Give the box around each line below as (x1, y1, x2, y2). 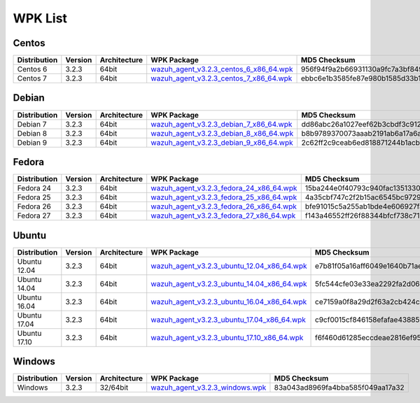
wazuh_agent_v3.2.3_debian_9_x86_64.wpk (150, 137, 293, 147)
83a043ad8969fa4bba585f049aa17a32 (274, 383, 405, 393)
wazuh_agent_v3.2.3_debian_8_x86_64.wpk (150, 128, 294, 138)
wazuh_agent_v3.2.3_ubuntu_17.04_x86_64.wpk (150, 315, 306, 325)
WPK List (13, 10, 68, 26)
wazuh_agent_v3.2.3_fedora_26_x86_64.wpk (150, 201, 297, 211)
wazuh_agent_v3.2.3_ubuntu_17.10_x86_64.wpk (150, 332, 304, 342)
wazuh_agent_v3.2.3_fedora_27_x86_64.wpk (150, 211, 296, 220)
